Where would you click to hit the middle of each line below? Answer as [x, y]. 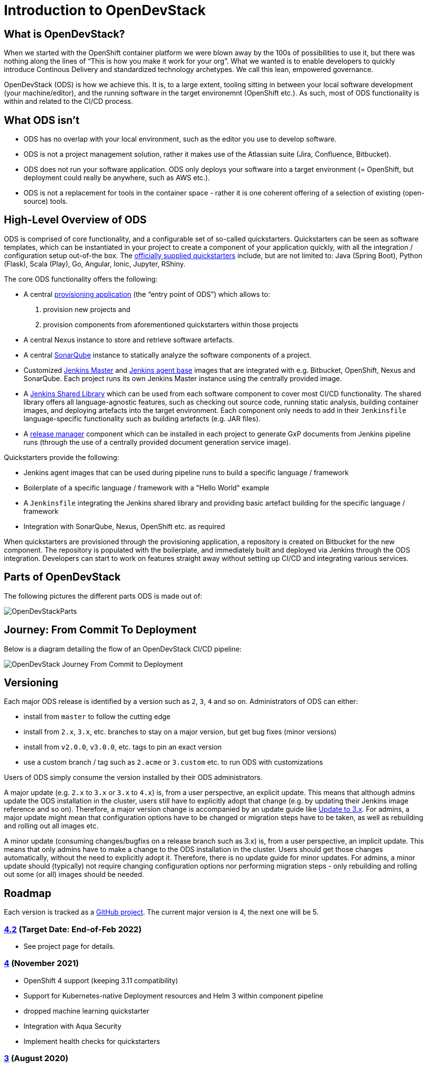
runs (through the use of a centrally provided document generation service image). [157, 442]
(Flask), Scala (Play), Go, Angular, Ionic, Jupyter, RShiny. [95, 264]
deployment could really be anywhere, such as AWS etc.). [117, 178]
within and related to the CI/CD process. [69, 101]
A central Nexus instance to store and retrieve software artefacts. [129, 339]
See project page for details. [69, 946]
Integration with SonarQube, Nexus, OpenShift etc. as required [124, 526]
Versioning [31, 682]
